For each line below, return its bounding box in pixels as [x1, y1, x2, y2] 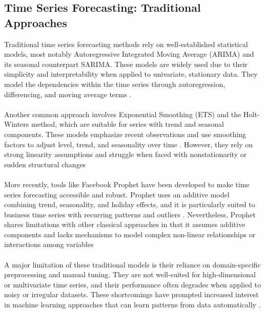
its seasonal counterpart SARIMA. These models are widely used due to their [4, 58, 248, 69]
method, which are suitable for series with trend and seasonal [31, 119, 224, 129]
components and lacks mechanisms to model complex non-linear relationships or [4, 229, 256, 239]
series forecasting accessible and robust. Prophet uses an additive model [4, 189, 230, 199]
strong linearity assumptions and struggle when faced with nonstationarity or [4, 149, 247, 160]
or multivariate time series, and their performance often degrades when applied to [4, 279, 261, 289]
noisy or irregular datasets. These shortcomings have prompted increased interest [4, 289, 259, 300]
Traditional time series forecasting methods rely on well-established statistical [4, 38, 248, 49]
